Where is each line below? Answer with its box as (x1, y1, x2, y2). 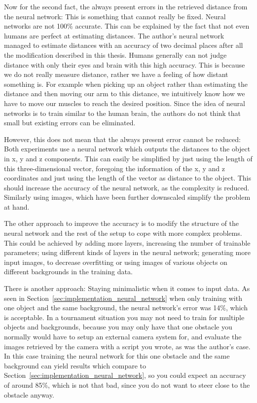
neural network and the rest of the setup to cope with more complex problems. (4, 228, 242, 238)
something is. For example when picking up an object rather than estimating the (4, 78, 248, 89)
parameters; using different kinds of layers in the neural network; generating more (4, 247, 251, 257)
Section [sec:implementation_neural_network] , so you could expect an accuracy (4, 370, 246, 380)
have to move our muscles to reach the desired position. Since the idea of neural (4, 98, 245, 108)
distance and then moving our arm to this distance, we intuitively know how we (4, 88, 245, 99)
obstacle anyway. (4, 389, 54, 400)
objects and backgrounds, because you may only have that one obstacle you (4, 322, 232, 332)
